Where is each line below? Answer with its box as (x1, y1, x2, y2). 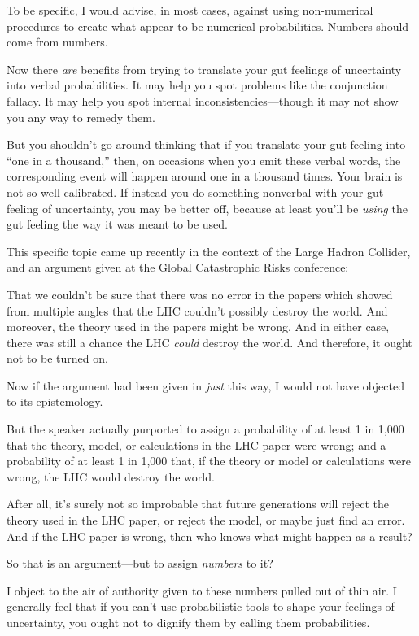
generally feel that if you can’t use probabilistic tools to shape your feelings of (7, 598, 395, 615)
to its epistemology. (7, 393, 103, 410)
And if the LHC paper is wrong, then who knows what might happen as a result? (7, 527, 412, 544)
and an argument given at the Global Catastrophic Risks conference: (7, 259, 349, 276)
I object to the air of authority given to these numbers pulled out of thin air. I (7, 582, 397, 599)
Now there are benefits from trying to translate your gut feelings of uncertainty (7, 60, 402, 77)
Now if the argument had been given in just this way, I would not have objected (7, 377, 404, 394)
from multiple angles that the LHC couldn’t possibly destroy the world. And (7, 302, 388, 319)
